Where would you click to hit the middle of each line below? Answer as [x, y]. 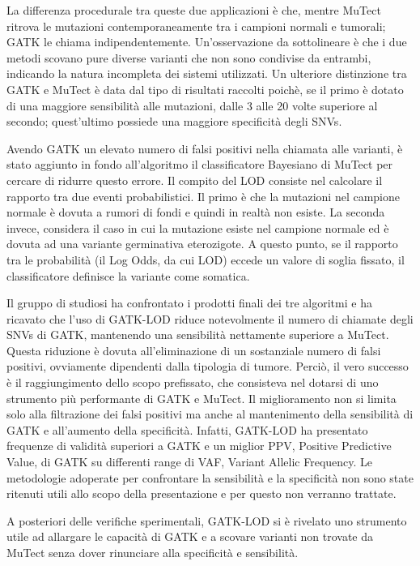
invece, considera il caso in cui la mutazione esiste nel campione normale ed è [198, 227]
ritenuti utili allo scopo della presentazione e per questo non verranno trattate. [202, 493]
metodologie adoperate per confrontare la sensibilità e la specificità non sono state [210, 477]
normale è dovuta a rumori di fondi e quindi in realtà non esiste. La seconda [196, 212]
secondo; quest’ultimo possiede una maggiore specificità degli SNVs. [174, 121]
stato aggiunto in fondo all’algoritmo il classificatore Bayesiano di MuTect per [200, 164]
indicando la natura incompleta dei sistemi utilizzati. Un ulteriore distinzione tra [207, 73]
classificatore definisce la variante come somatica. [128, 275]
